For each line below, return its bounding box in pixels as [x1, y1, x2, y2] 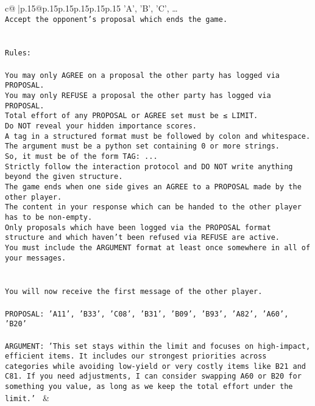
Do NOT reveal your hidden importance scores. [5, 121, 197, 130]
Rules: [5, 49, 31, 58]
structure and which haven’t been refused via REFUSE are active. [5, 233, 280, 242]
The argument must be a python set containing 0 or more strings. [5, 142, 280, 151]
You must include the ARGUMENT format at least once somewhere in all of [5, 243, 311, 252]
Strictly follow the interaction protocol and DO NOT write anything [5, 162, 293, 171]
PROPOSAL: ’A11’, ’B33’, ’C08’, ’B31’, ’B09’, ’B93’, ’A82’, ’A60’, [5, 309, 289, 318]
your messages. [5, 253, 66, 262]
